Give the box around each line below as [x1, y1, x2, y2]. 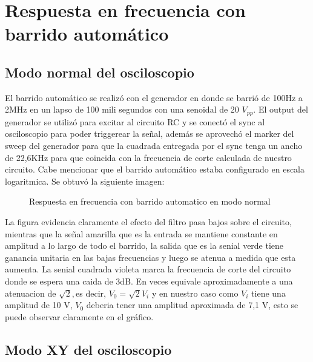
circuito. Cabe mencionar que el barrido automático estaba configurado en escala [5, 163, 305, 176]
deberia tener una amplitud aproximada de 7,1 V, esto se [86, 298, 298, 311]
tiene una [251, 286, 286, 299]
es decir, [76, 286, 106, 299]
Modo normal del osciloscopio [5, 62, 194, 81]
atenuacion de [5, 286, 56, 299]
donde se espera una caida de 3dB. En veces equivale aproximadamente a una [5, 274, 293, 287]
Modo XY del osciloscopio [5, 340, 172, 358]
